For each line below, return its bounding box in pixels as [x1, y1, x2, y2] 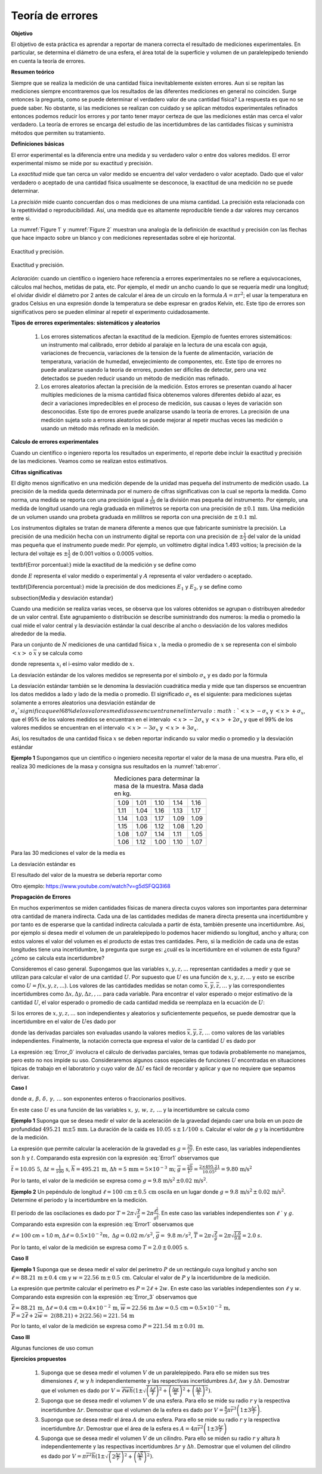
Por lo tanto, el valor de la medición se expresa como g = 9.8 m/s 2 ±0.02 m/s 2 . [11, 1176, 208, 1184]
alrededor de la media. [11, 630, 67, 638]
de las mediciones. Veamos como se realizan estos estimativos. [11, 458, 168, 465]
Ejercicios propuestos [11, 1355, 67, 1362]
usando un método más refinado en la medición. [41, 424, 160, 432]
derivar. [11, 1073, 30, 1080]
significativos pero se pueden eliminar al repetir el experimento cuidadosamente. [11, 308, 210, 316]
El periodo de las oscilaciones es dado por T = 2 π [11, 1209, 134, 1216]
